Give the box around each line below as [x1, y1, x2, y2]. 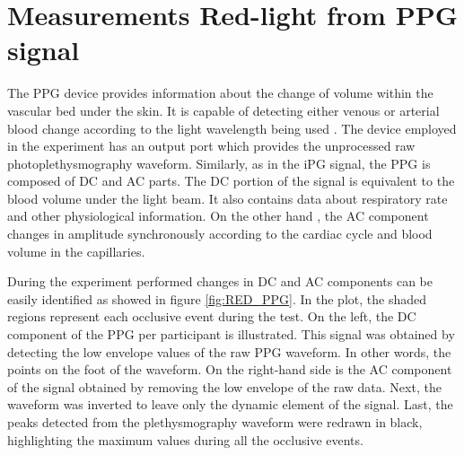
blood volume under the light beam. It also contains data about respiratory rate [7, 188, 448, 207]
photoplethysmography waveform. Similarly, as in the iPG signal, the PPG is [7, 153, 431, 172]
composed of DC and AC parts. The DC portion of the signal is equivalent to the [7, 171, 455, 190]
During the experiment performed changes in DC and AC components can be [7, 272, 433, 291]
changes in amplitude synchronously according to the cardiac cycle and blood [7, 224, 433, 243]
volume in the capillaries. [7, 241, 145, 260]
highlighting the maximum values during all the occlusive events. [7, 430, 363, 449]
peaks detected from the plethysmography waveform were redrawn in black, [7, 413, 423, 431]
